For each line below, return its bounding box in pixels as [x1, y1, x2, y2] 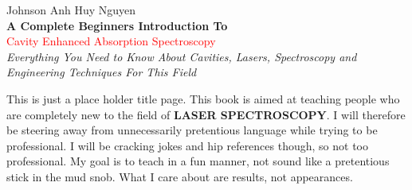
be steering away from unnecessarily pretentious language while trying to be [6, 122, 378, 138]
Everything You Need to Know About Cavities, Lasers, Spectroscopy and [6, 48, 357, 64]
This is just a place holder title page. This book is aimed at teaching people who [6, 90, 400, 107]
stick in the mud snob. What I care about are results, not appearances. [6, 168, 353, 184]
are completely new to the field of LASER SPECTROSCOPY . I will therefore [6, 106, 406, 122]
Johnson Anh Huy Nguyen [6, 2, 136, 17]
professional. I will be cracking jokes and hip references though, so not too [6, 137, 368, 153]
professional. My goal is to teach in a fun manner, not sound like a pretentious [6, 153, 390, 169]
